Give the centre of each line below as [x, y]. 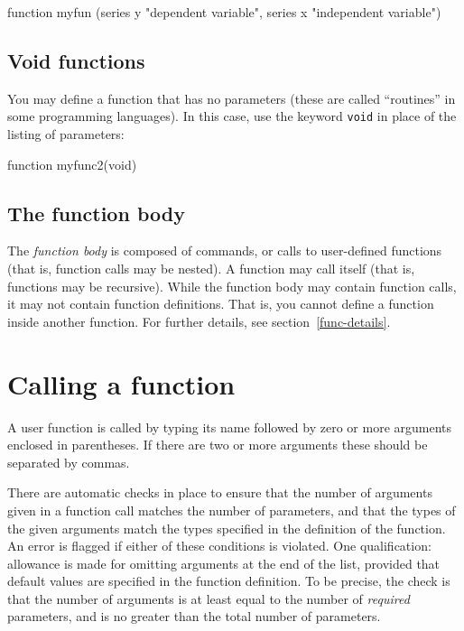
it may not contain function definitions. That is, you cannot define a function [221, 304]
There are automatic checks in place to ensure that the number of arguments [220, 492]
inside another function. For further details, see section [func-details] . [199, 321]
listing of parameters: [66, 134]
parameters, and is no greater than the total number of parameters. [194, 616]
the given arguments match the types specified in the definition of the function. [227, 528]
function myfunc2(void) [72, 164]
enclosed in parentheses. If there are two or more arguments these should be [218, 445]
